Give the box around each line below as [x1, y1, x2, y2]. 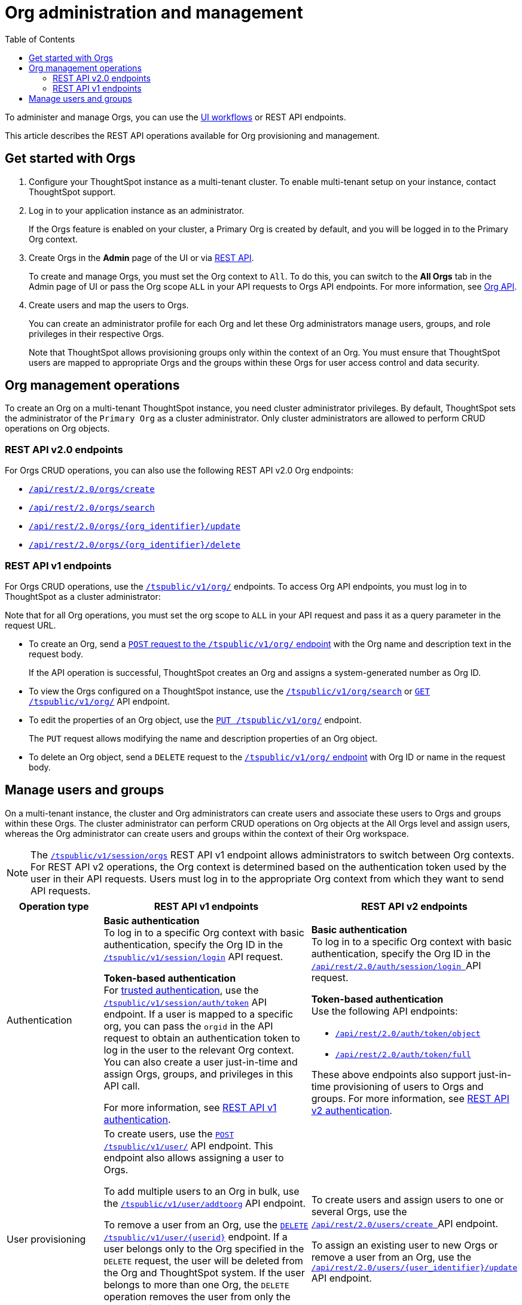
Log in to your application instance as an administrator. [29, 205, 245, 216]
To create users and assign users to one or [311, 1194, 504, 1206]
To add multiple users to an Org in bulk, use [103, 1185, 300, 1197]
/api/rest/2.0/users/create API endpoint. [311, 1218, 499, 1230]
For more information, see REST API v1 [103, 1101, 277, 1113]
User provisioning [7, 1233, 86, 1245]
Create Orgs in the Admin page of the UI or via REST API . [29, 252, 254, 263]
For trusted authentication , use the [103, 984, 259, 996]
